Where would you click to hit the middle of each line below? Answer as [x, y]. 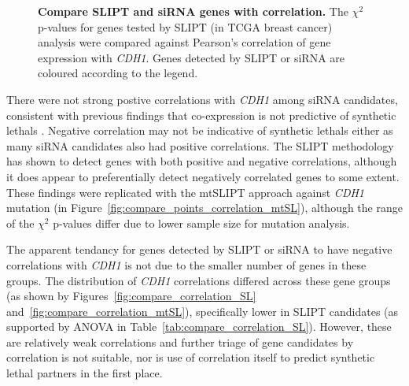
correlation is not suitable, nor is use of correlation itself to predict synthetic [191, 357]
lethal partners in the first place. [85, 373]
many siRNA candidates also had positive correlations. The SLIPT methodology [200, 145]
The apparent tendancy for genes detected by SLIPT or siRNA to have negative [199, 249]
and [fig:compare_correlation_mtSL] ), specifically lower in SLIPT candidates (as [203, 311]
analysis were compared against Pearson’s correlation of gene [184, 42]
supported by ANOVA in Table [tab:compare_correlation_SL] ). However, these [199, 327]
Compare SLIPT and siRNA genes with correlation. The [193, 11]
